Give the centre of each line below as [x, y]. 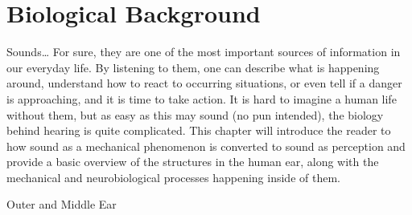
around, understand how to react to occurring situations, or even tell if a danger [204, 83]
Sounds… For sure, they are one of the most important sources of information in [204, 52]
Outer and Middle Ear [62, 204]
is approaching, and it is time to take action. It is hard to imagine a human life [202, 98]
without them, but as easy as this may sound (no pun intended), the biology [195, 114]
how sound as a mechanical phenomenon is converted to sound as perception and [206, 146]
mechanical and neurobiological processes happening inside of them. [173, 177]
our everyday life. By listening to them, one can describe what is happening [193, 67]
